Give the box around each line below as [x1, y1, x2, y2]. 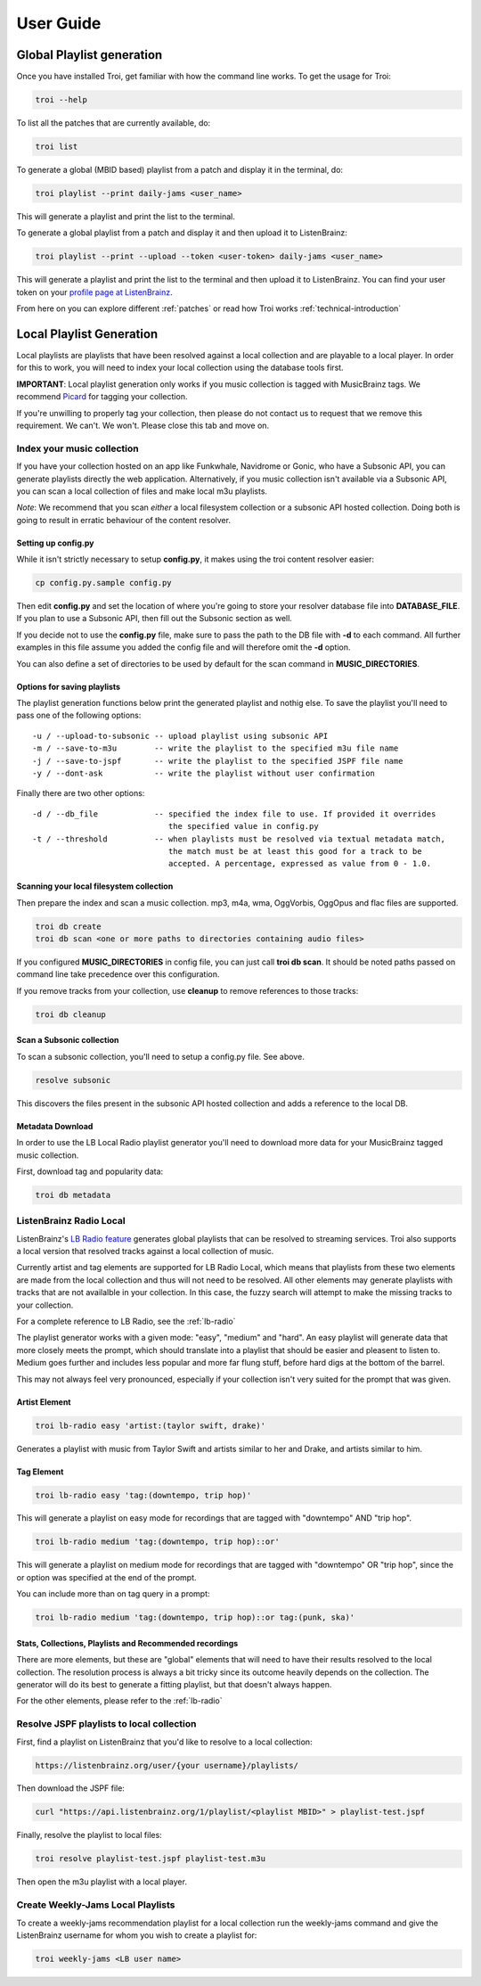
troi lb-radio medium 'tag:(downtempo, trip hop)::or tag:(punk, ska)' [35, 1613, 355, 1622]
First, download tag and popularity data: [16, 1166, 164, 1177]
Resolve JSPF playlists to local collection [16, 1718, 197, 1730]
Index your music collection [16, 442, 139, 455]
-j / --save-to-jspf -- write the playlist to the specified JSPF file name [32, 756, 404, 766]
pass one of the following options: [16, 710, 142, 721]
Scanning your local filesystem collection [16, 881, 174, 891]
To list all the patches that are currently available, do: [16, 118, 211, 128]
